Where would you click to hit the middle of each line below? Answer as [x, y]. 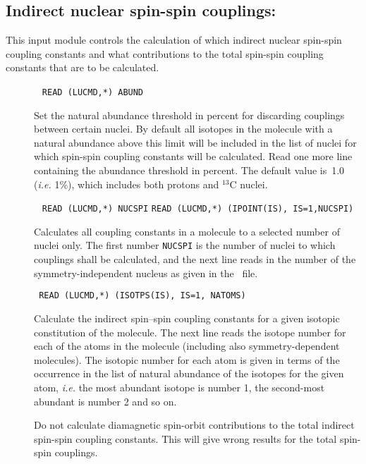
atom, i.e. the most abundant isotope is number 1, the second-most [179, 387]
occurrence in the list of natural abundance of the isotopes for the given [189, 373]
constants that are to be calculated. [83, 67]
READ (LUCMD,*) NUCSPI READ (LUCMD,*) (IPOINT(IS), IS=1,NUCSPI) [198, 209]
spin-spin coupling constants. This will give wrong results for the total [185, 438]
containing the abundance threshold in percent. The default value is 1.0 [189, 170]
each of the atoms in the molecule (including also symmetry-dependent [187, 346]
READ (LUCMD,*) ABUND [93, 92]
